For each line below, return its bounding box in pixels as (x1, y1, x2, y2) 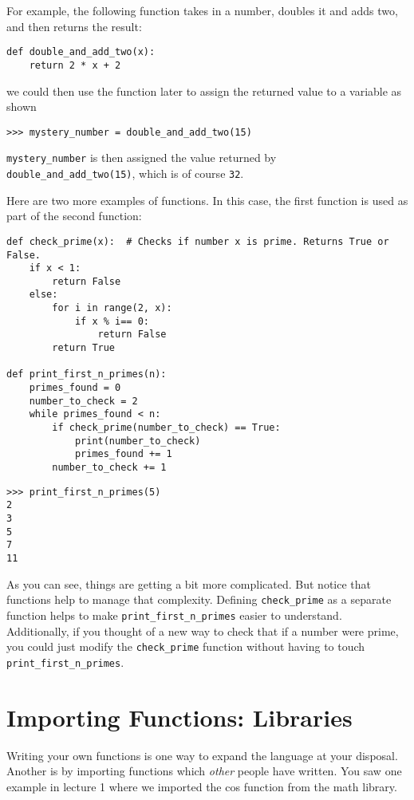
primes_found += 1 (74, 448, 172, 460)
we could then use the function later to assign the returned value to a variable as (6, 82, 402, 99)
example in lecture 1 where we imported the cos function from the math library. (6, 778, 397, 794)
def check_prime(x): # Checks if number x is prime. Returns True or (6, 235, 389, 247)
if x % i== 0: (74, 315, 149, 327)
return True (52, 342, 116, 354)
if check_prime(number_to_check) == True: (52, 422, 281, 434)
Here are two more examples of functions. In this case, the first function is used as (6, 191, 408, 208)
